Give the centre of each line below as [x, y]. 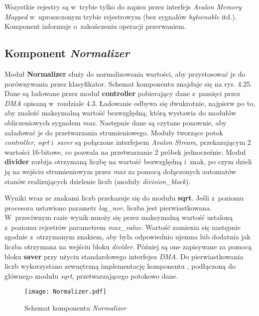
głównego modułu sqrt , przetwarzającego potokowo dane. [91, 275]
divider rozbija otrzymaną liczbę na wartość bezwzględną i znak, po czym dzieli [128, 161]
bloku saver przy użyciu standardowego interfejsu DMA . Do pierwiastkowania [124, 256]
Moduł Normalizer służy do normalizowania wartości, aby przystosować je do [125, 73]
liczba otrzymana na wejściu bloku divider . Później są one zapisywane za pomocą [128, 247]
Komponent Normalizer [67, 53]
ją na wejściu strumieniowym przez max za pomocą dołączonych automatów [121, 171]
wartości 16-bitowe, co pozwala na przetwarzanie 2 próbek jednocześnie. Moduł [125, 152]
